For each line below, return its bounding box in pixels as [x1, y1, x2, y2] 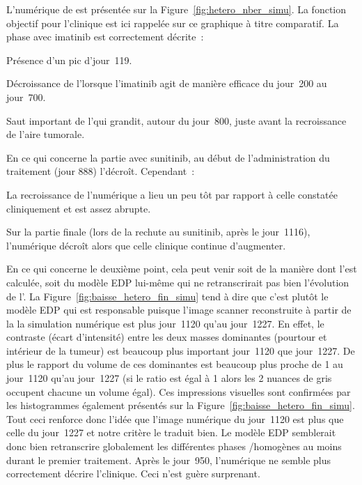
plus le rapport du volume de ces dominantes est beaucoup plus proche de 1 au [6, 357, 343, 371]
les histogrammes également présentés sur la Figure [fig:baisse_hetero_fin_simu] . [6, 398, 355, 413]
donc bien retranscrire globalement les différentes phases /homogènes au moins [6, 439, 342, 454]
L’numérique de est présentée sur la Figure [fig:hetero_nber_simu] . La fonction [6, 2, 347, 16]
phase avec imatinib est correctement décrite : [6, 29, 204, 44]
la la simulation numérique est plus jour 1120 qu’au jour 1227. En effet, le [6, 316, 324, 330]
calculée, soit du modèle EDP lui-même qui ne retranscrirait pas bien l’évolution [6, 275, 349, 289]
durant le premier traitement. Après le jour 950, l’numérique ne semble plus [6, 452, 331, 467]
